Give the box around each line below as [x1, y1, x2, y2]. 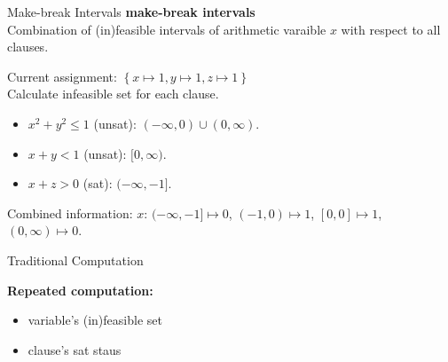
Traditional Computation [7, 250, 144, 269]
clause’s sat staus [28, 340, 122, 358]
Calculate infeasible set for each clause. [7, 84, 219, 103]
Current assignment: [7, 67, 117, 85]
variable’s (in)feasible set [28, 311, 162, 329]
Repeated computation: [7, 280, 153, 299]
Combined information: [7, 203, 133, 222]
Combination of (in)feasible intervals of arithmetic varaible [7, 20, 326, 38]
